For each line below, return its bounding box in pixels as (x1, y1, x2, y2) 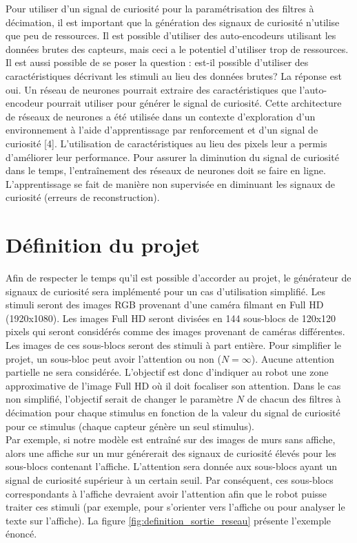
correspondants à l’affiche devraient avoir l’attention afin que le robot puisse (6, 486, 327, 500)
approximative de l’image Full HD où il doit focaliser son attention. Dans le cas (6, 378, 341, 392)
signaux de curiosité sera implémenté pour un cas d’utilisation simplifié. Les (6, 284, 326, 298)
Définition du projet (6, 231, 201, 259)
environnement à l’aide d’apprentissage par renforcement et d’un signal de (6, 123, 318, 137)
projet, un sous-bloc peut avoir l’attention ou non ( (6, 351, 221, 365)
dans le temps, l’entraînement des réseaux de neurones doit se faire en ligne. (6, 163, 326, 178)
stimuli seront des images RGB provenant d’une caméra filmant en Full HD (6, 297, 324, 312)
